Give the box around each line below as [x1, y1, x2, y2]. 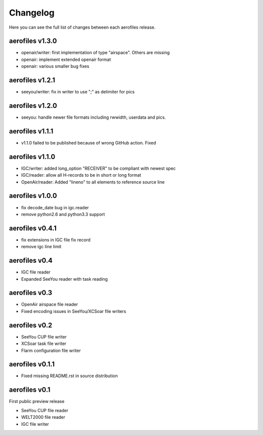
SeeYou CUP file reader [21, 407, 68, 413]
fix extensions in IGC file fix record [21, 236, 91, 243]
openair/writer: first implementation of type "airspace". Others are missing [21, 50, 170, 55]
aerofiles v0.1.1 [9, 360, 55, 368]
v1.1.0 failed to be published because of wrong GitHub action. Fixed [21, 140, 156, 145]
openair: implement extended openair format [21, 56, 111, 62]
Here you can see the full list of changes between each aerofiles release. [9, 24, 156, 30]
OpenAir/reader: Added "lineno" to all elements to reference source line [21, 179, 165, 185]
